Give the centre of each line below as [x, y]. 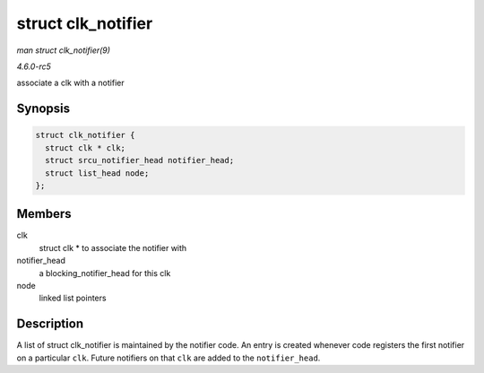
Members [44, 214]
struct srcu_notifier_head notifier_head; [140, 160]
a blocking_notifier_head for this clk [105, 273]
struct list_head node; [97, 173]
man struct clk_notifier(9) [64, 50]
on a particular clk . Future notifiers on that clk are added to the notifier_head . [169, 358]
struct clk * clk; [85, 147]
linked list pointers [73, 298]
